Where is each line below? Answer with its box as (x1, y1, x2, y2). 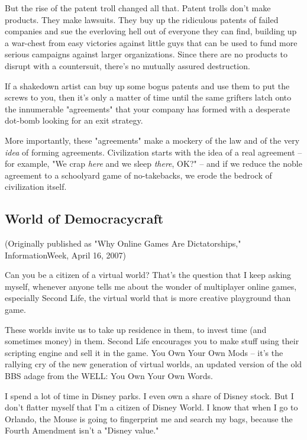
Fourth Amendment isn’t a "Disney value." (5, 424, 159, 436)
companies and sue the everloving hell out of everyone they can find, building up (5, 25, 297, 37)
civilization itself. (5, 180, 67, 193)
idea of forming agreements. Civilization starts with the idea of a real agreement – (5, 145, 302, 158)
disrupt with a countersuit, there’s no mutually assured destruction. (5, 59, 250, 72)
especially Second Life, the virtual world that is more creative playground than (5, 292, 291, 304)
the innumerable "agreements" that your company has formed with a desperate (5, 102, 290, 115)
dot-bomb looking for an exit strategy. (5, 114, 143, 127)
